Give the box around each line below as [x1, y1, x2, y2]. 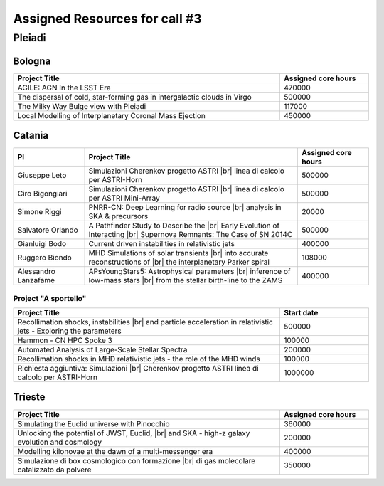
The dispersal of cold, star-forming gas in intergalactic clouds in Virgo [17, 92, 252, 102]
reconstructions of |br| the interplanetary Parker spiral [88, 257, 270, 267]
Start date [283, 307, 319, 317]
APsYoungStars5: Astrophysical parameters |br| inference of [88, 267, 291, 277]
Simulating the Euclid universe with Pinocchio [17, 418, 170, 428]
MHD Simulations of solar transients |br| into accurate [88, 248, 269, 258]
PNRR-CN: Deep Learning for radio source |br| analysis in [88, 203, 282, 213]
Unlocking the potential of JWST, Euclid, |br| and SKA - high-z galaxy [17, 428, 250, 438]
